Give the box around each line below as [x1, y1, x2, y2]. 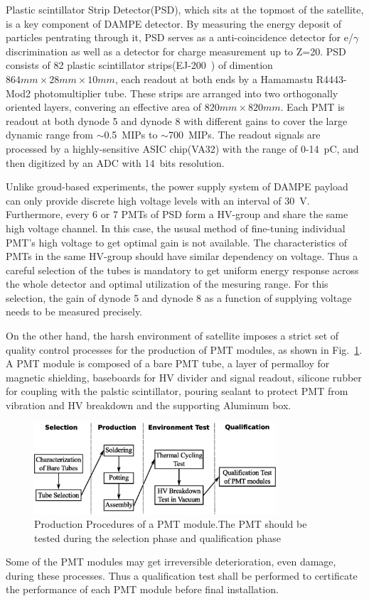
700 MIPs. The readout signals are [168, 127, 321, 142]
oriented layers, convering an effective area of [6, 99, 202, 114]
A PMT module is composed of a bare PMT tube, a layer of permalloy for [6, 356, 330, 371]
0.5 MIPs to [104, 127, 158, 142]
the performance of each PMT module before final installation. [6, 582, 279, 597]
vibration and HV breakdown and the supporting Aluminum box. [6, 398, 292, 413]
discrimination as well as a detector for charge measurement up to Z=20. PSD [6, 43, 346, 58]
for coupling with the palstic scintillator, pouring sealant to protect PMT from [6, 384, 348, 399]
